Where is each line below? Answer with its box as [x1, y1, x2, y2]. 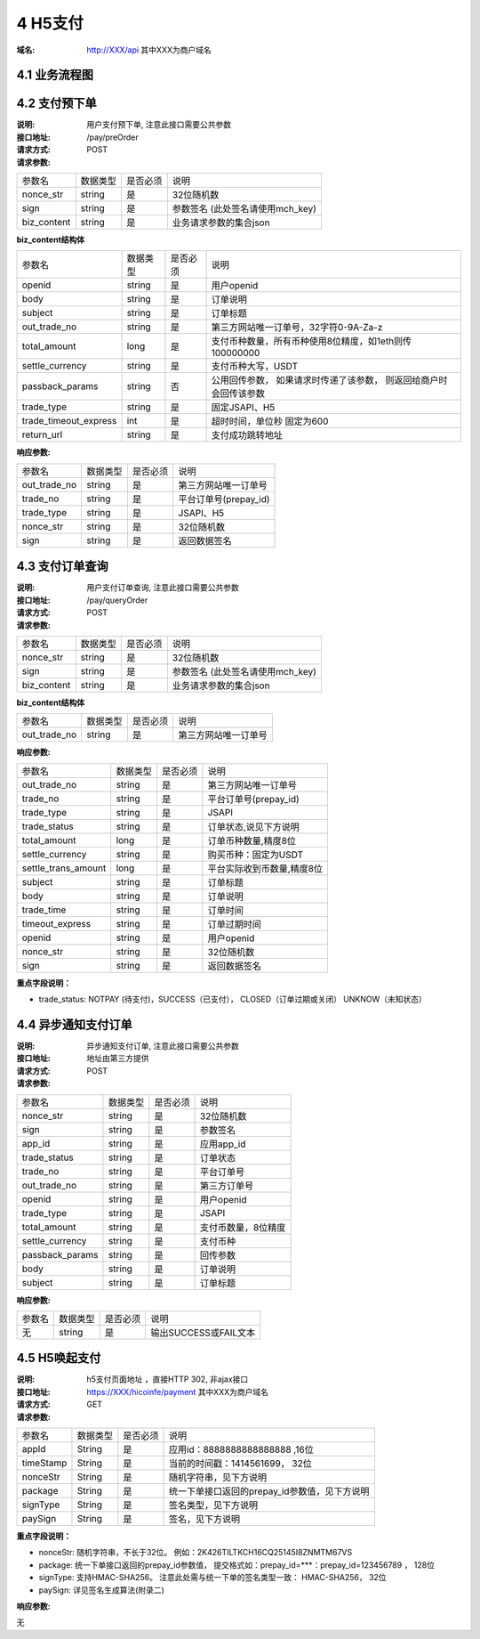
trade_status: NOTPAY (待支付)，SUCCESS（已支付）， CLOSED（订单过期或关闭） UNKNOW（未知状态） [38, 994, 427, 1005]
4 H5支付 [16, 13, 84, 33]
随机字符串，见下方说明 [169, 1472, 268, 1483]
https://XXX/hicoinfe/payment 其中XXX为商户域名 [86, 1386, 269, 1397]
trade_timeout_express [21, 415, 117, 427]
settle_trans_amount [21, 862, 107, 874]
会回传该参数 [211, 387, 266, 400]
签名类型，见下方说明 [169, 1499, 259, 1511]
